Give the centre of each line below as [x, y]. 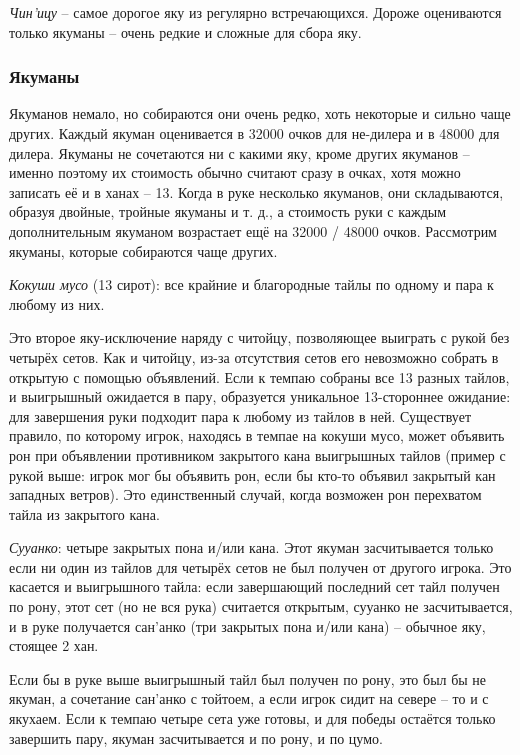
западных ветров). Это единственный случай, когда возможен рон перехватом [245, 494]
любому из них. [57, 303]
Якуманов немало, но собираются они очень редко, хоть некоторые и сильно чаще [260, 113]
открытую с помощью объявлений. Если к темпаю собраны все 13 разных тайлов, [259, 376]
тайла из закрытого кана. [84, 513]
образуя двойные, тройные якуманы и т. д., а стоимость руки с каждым [228, 211]
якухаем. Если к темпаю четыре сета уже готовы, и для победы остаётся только [252, 718]
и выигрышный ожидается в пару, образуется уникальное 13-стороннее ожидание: [260, 396]
